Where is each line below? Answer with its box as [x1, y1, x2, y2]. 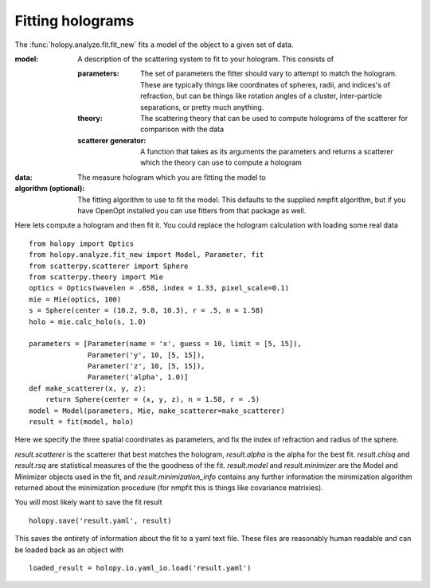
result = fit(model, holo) [29, 418, 135, 426]
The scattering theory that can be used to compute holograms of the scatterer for [140, 113, 408, 123]
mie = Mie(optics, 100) [29, 294, 122, 304]
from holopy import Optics [29, 239, 135, 248]
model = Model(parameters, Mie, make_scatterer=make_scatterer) [29, 406, 286, 415]
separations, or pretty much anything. [140, 102, 264, 111]
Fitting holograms [14, 12, 135, 29]
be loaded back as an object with [14, 545, 123, 555]
